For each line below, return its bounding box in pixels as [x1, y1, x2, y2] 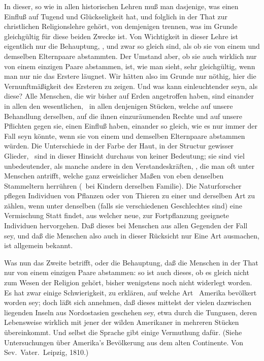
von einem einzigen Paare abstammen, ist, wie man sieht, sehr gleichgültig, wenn [4, 61, 255, 71]
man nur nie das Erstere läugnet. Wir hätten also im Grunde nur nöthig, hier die [4, 71, 256, 81]
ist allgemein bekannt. [4, 240, 73, 251]
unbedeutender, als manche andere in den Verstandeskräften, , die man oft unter [4, 160, 255, 171]
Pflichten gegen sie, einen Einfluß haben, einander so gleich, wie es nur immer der [4, 121, 257, 131]
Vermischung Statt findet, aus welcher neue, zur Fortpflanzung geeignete [4, 210, 229, 221]
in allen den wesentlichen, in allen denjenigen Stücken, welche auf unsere [4, 100, 233, 111]
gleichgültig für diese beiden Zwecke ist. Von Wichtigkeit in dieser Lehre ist [4, 31, 239, 41]
